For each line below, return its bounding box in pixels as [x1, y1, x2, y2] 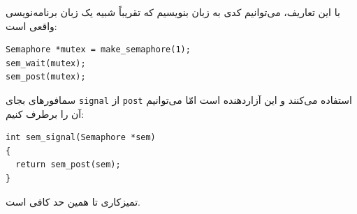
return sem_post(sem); [15, 160, 121, 170]
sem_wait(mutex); [6, 58, 86, 68]
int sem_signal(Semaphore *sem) [6, 132, 156, 143]
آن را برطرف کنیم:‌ [6, 106, 85, 121]
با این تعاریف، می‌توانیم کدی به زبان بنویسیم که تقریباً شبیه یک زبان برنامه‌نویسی [6, 5, 340, 19]
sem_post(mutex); [6, 72, 86, 82]
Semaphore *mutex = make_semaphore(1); [6, 45, 191, 55]
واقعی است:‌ [6, 18, 57, 33]
